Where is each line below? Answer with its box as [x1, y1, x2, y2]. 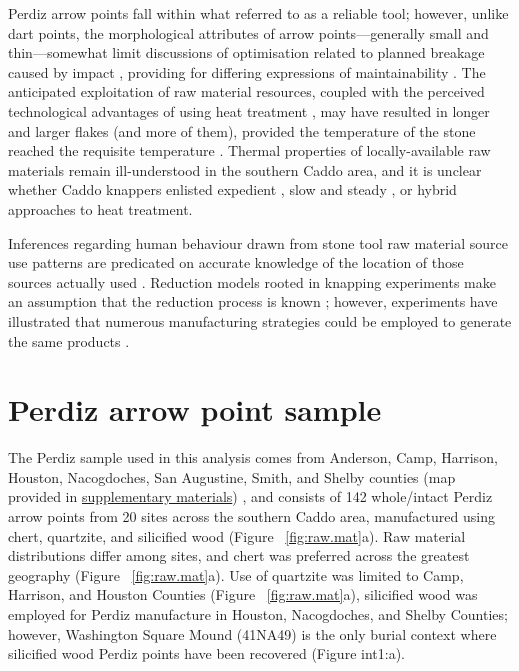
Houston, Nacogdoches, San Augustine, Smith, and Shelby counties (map [8, 466, 456, 487]
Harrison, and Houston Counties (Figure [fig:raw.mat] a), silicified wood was [8, 584, 478, 605]
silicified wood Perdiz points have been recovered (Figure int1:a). [8, 643, 405, 664]
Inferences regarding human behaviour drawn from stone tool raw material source [8, 232, 508, 253]
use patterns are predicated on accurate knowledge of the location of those [8, 252, 464, 273]
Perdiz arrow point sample [8, 389, 382, 430]
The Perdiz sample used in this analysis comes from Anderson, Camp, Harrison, [8, 447, 498, 468]
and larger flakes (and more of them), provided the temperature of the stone [8, 120, 476, 141]
